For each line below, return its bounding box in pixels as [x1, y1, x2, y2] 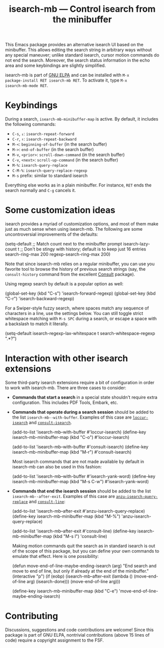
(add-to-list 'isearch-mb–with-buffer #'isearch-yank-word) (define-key [12, 473, 156, 479]
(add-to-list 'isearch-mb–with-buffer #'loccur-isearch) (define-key [12, 429, 146, 435]
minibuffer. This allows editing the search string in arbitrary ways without [5, 47, 152, 53]
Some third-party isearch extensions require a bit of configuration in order [5, 380, 155, 385]
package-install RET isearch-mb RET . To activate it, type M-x [5, 77, 127, 83]
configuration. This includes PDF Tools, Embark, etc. [12, 400, 118, 405]
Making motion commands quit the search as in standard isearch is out [12, 543, 155, 549]
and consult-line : [28, 498, 66, 504]
